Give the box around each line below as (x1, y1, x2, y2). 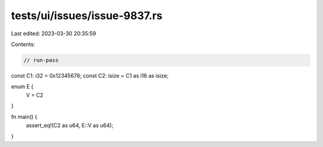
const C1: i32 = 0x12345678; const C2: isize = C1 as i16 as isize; (11, 72, 169, 79)
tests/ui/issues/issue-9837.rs (11, 9, 163, 22)
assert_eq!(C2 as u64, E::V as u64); (26, 121, 114, 128)
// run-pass (23, 57, 59, 63)
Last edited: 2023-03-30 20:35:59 (11, 30, 96, 37)
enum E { (11, 83, 34, 90)
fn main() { (11, 114, 38, 121)
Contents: (11, 41, 35, 48)
